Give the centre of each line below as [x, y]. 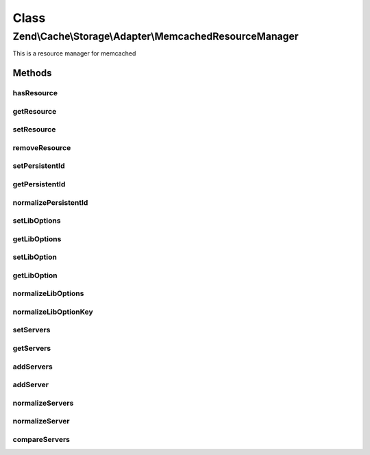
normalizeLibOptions [48, 293]
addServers [33, 367]
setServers [32, 330]
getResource [35, 111]
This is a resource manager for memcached [74, 53]
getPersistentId [39, 184]
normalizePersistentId [50, 202]
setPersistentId [39, 166]
